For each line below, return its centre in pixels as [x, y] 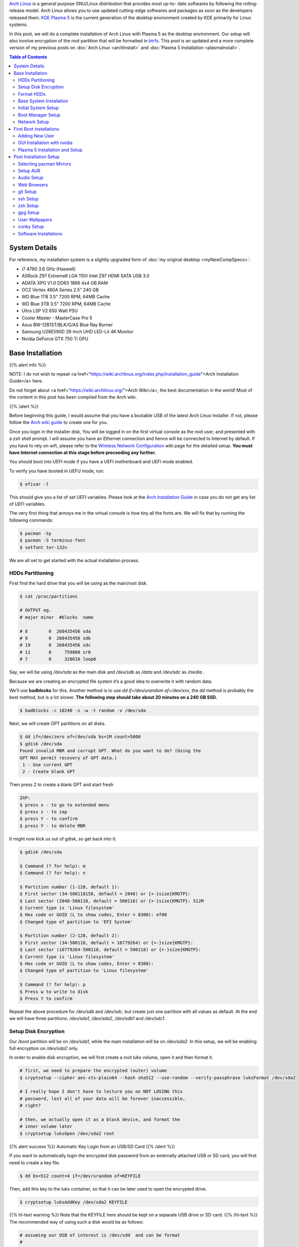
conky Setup [31, 226]
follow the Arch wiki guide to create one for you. [59, 422]
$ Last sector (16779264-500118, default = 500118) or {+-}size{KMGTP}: [110, 950]
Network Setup [34, 122]
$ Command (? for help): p [53, 985]
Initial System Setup [39, 108]
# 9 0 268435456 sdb [55, 638]
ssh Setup [28, 199]
